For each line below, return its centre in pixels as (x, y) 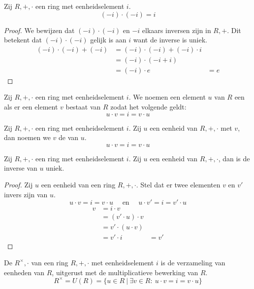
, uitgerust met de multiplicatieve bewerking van (125, 272)
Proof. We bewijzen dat (39, 30)
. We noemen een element (167, 97)
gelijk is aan (108, 40)
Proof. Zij (18, 185)
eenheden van (24, 272)
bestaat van (83, 107)
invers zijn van (26, 194)
